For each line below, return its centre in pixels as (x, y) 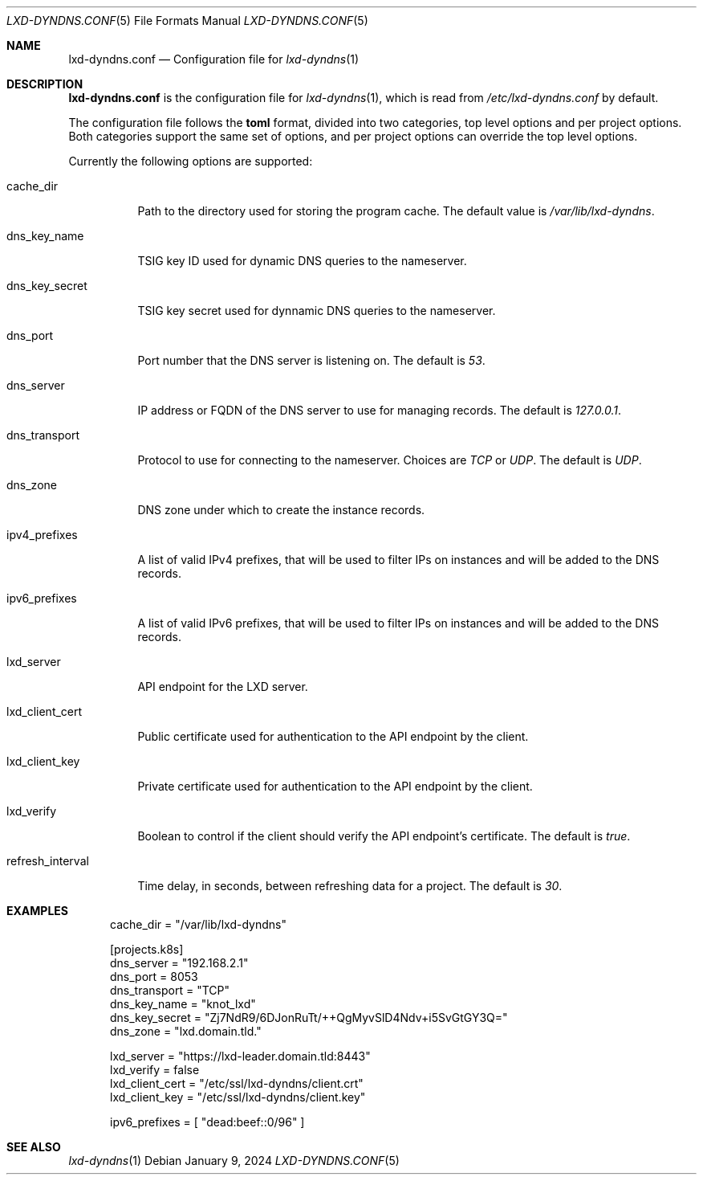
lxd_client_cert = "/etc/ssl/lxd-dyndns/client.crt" (237, 1083)
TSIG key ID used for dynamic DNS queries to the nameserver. (302, 261)
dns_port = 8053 (154, 977)
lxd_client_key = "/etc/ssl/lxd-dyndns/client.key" (238, 1097)
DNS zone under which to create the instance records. (281, 510)
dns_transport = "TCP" (170, 990)
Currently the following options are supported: (191, 161)
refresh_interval (48, 861)
